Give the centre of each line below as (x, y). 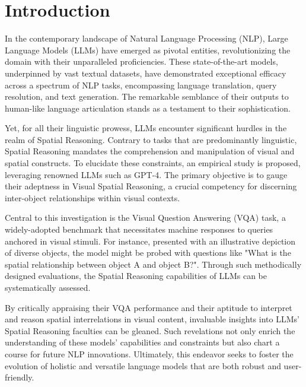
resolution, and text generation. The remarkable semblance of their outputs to (147, 96)
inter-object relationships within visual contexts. (93, 197)
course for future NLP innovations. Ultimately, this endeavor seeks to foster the (149, 353)
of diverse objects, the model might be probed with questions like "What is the (148, 253)
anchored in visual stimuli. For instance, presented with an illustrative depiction (150, 241)
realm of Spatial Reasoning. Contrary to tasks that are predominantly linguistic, (151, 139)
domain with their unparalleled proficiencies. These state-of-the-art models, (141, 61)
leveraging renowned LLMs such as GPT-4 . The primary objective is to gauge (146, 174)
